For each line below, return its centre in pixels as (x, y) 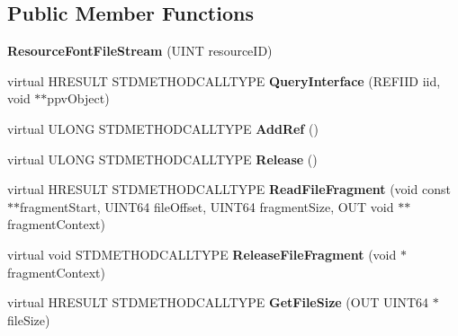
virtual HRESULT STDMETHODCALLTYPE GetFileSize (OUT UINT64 (218, 302)
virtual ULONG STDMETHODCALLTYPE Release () (162, 159)
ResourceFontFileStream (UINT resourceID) (140, 51)
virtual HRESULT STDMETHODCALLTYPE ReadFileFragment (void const (229, 189)
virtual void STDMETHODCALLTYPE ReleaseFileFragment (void (202, 254)
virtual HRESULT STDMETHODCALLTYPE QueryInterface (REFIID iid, (224, 80)
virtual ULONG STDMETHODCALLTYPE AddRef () (163, 128)
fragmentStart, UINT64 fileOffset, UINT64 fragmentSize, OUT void (207, 206)
